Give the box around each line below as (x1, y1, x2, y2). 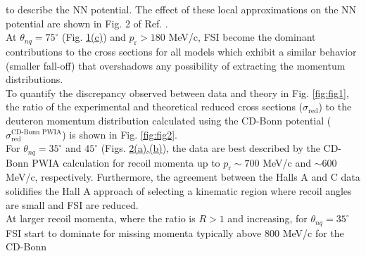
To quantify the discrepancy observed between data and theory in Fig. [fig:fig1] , (6, 85, 349, 100)
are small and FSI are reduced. (6, 197, 139, 212)
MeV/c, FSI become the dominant (168, 30, 316, 44)
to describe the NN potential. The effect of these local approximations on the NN (6, 2, 357, 16)
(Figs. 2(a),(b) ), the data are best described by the (101, 141, 320, 155)
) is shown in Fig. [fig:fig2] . (62, 127, 177, 141)
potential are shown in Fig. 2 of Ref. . (6, 15, 168, 30)
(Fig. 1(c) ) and (61, 30, 126, 44)
